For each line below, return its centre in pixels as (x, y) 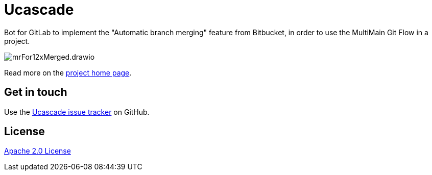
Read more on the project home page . (68, 72)
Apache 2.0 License (38, 151)
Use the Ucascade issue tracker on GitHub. (77, 112)
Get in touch (36, 92)
